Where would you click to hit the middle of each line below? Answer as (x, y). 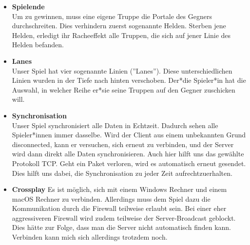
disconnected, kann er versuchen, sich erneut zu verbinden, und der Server (123, 144)
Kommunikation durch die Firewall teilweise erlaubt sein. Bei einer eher (119, 208)
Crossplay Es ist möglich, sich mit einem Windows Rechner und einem (119, 189)
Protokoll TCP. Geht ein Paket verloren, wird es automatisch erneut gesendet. (129, 163)
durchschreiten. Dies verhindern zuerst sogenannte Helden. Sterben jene (119, 26)
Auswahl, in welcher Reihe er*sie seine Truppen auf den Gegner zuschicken (124, 89)
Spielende (28, 6)
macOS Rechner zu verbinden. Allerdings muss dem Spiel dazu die (111, 198)
